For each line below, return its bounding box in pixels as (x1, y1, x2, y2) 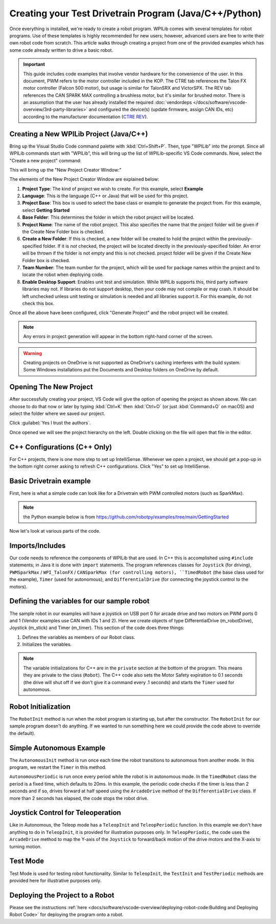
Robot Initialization (9, 702, 71, 711)
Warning (23, 350, 42, 356)
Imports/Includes (9, 541, 66, 550)
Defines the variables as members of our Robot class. (22, 634, 135, 640)
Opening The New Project (9, 383, 93, 391)
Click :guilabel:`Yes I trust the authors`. (9, 420, 91, 426)
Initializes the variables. (22, 641, 72, 647)
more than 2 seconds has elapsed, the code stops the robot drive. (9, 795, 149, 801)
